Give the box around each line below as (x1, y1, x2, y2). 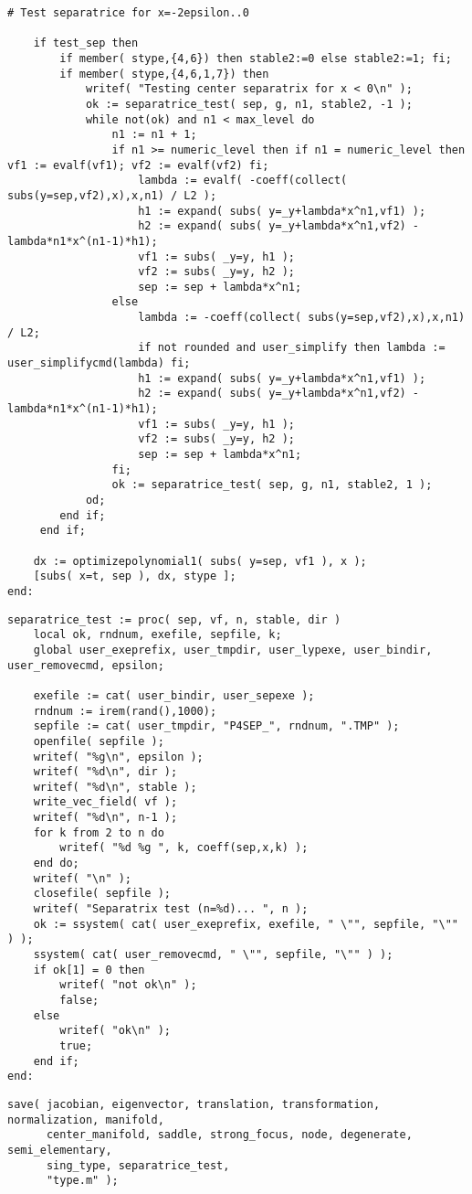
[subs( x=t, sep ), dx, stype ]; (33, 570, 236, 583)
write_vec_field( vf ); (33, 795, 178, 809)
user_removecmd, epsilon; (7, 658, 164, 672)
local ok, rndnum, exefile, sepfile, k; (33, 628, 282, 642)
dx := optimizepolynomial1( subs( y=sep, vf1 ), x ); (33, 554, 367, 568)
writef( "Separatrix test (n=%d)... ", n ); (33, 902, 309, 916)
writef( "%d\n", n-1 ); (33, 811, 178, 825)
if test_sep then (33, 37, 139, 50)
